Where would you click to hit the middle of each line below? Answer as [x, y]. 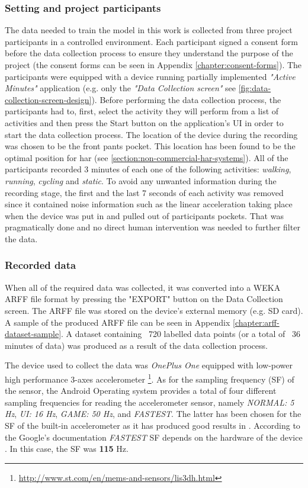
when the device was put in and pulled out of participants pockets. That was [144, 215]
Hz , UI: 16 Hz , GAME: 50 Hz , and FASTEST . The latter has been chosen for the [153, 414]
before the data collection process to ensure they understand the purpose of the [149, 53]
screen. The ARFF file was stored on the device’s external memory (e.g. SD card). [154, 310]
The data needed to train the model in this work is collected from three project [149, 30]
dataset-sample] [33, 334]
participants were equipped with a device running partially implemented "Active [150, 76]
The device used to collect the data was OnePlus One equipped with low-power [149, 365]
